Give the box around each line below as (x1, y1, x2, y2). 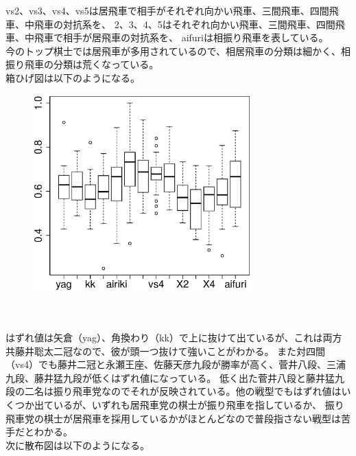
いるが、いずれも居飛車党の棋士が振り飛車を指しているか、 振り (53, 397, 344, 411)
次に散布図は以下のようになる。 (5, 437, 150, 452)
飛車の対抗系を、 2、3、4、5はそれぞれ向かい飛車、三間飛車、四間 (34, 16, 335, 31)
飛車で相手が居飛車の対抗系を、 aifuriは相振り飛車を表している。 (34, 30, 329, 45)
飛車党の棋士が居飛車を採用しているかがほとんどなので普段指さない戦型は (5, 411, 341, 425)
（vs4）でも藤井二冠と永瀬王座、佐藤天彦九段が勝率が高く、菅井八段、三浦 (5, 357, 346, 372)
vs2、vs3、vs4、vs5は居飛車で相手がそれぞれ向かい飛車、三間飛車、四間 (5, 3, 329, 17)
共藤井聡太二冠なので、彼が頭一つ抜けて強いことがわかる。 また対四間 (5, 343, 326, 358)
